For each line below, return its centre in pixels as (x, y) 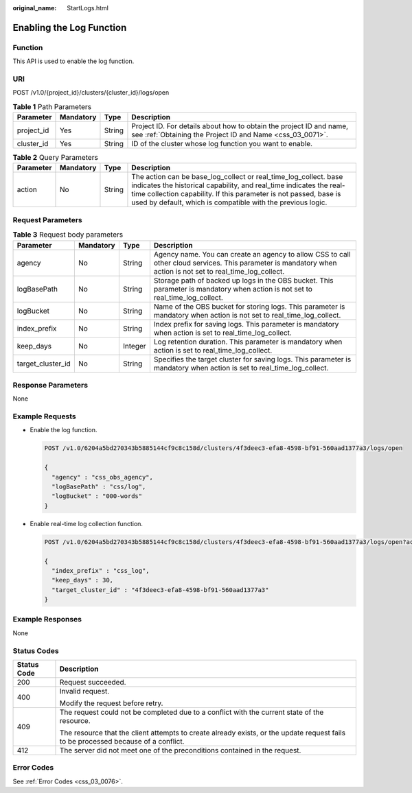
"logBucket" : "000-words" (97, 496)
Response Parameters (50, 385)
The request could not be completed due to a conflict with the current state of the (192, 712)
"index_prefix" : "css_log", (101, 570)
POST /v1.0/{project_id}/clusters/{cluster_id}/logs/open (91, 93)
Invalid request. (84, 691)
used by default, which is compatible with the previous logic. (229, 202)
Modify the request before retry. (111, 703)
